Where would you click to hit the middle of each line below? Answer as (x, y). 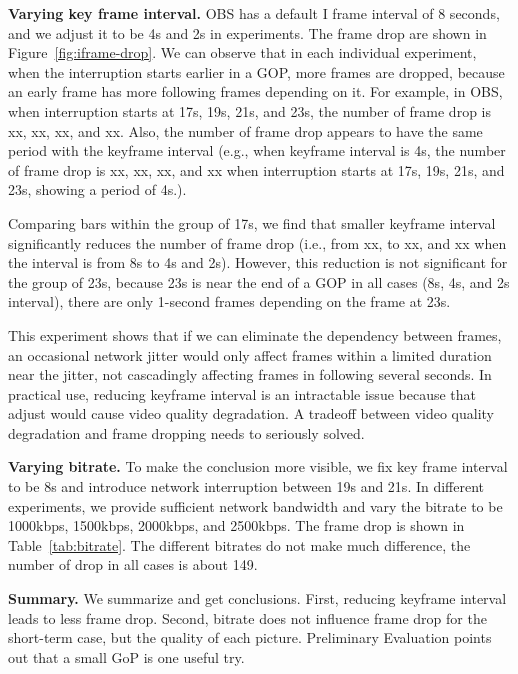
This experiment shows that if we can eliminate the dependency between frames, (255, 334)
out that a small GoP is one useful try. (126, 656)
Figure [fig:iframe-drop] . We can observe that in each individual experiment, (242, 52)
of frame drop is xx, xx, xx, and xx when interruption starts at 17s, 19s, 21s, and (256, 169)
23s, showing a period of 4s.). (97, 189)
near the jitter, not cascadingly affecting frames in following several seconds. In (250, 374)
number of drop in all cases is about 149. (133, 564)
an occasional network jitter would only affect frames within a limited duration (250, 354)
